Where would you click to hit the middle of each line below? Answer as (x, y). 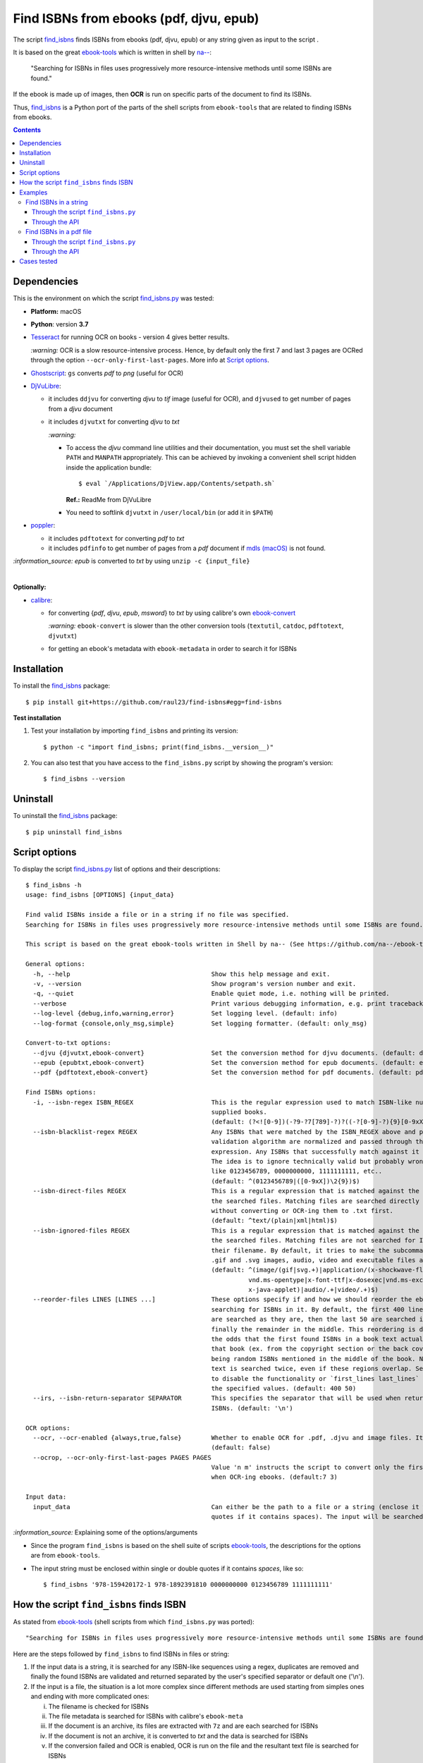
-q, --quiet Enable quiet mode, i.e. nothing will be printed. (211, 994)
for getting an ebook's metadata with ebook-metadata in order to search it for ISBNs (173, 649)
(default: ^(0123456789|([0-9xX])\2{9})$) (286, 1181)
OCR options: (48, 1428)
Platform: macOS (56, 311)
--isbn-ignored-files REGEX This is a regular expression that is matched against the (226, 1230)
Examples (33, 192)
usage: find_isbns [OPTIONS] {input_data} (100, 895)
